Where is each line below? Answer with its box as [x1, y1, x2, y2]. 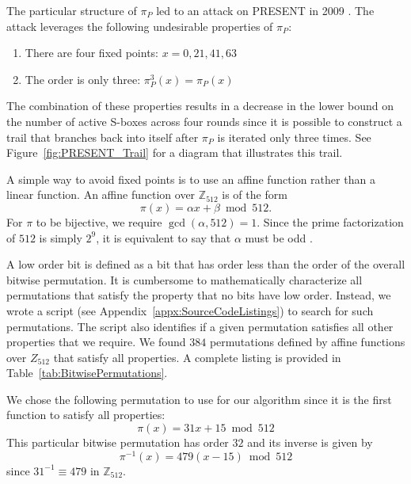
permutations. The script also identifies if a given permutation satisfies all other [6, 318, 394, 334]
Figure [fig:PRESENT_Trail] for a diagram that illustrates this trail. [6, 144, 343, 161]
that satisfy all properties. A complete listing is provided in [53, 349, 341, 365]
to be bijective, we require [36, 213, 162, 230]
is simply [39, 229, 82, 246]
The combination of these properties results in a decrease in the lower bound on [6, 97, 394, 114]
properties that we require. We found [6, 333, 186, 350]
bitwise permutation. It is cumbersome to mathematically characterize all [6, 271, 363, 288]
